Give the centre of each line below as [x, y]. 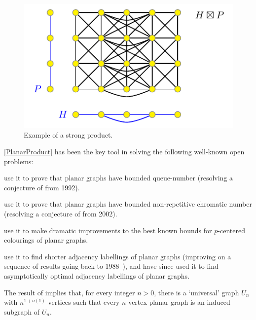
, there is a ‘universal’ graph [197, 292]
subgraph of [22, 311]
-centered [231, 230]
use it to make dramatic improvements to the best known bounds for [108, 230]
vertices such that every [84, 302]
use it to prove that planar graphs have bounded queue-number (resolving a [119, 178]
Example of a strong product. [68, 135]
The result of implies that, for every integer [70, 292]
